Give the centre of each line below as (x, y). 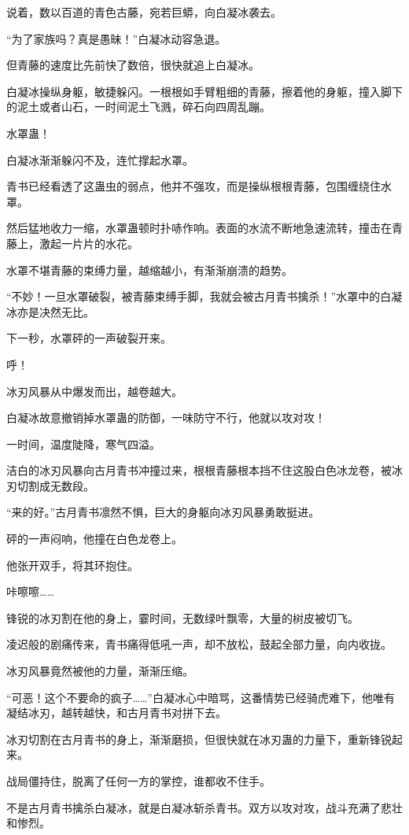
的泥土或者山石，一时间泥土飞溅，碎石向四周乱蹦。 (138, 107)
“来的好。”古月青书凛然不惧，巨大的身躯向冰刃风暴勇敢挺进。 (163, 512)
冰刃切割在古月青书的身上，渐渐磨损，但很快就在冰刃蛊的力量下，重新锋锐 (199, 739)
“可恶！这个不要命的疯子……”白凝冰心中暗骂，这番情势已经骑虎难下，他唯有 (201, 697)
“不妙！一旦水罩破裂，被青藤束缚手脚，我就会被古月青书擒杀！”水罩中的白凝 (204, 296)
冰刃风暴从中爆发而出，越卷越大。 (94, 391)
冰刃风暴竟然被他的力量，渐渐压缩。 (100, 671)
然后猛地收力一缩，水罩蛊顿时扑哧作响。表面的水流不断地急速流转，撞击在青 (204, 228)
